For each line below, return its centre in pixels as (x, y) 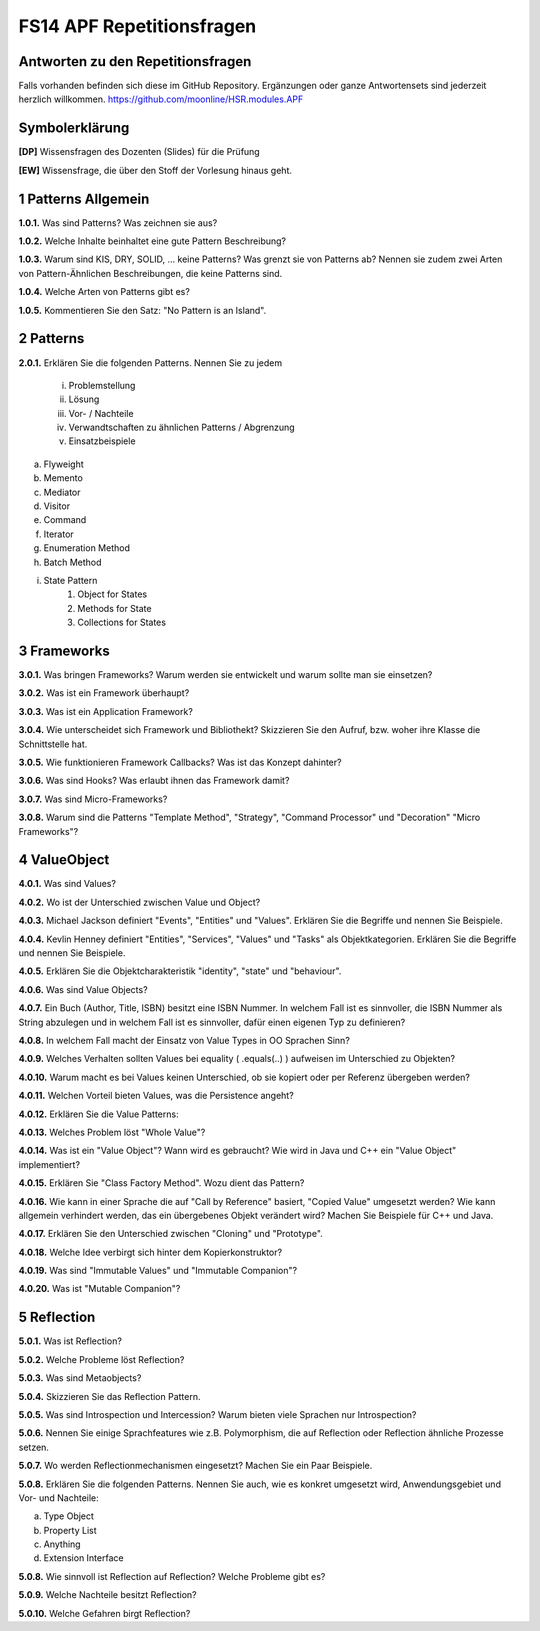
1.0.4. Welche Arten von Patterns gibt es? (104, 292)
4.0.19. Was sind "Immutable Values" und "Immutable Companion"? (158, 1271)
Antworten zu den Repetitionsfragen (135, 61)
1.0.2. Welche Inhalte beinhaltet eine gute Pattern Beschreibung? (152, 241)
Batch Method (72, 562)
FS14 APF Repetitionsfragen (137, 26)
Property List (70, 1530)
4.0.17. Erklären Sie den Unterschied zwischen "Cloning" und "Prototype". (171, 1234)
